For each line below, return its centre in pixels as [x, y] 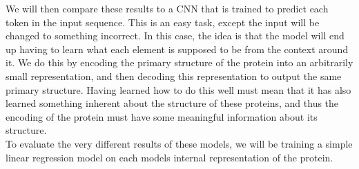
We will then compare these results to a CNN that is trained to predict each [167, 8]
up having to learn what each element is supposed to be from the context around [177, 49]
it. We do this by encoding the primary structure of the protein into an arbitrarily [179, 62]
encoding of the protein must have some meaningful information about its [162, 116]
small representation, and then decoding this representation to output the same [174, 76]
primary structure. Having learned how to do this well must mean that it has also [178, 89]
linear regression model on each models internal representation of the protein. [169, 157]
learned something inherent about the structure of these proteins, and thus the [172, 103]
